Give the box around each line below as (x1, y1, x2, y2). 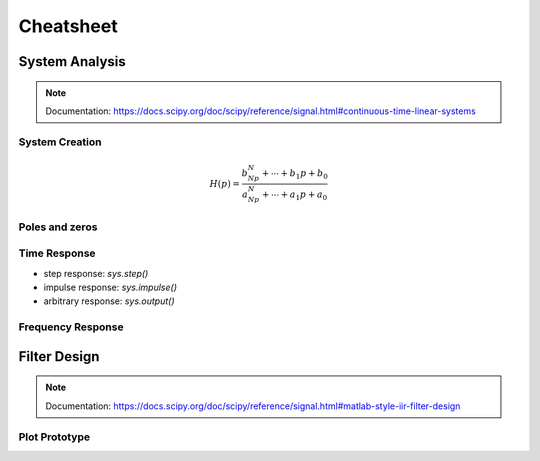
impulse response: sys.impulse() (43, 281, 177, 294)
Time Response (18, 246, 96, 260)
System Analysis (18, 53, 126, 70)
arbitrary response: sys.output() (43, 295, 175, 307)
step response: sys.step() (43, 267, 149, 279)
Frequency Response (18, 320, 124, 334)
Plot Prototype (18, 430, 90, 444)
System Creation (18, 135, 102, 149)
